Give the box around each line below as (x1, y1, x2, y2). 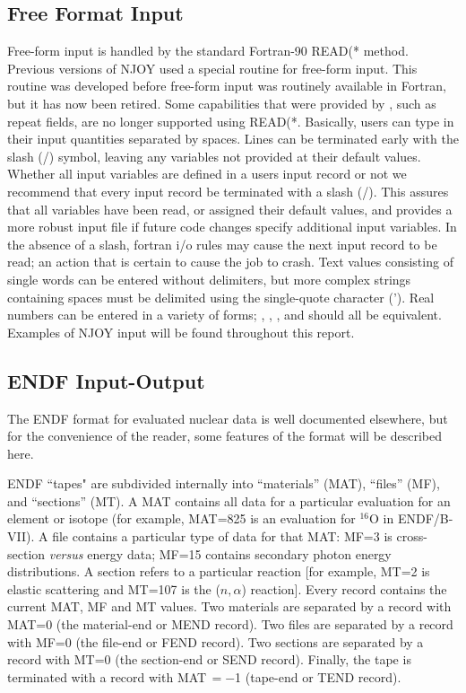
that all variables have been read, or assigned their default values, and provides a (7, 199, 453, 218)
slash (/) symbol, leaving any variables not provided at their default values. (7, 146, 421, 165)
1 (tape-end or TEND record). (235, 667, 401, 686)
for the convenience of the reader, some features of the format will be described (7, 426, 442, 445)
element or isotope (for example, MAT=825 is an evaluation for (7, 509, 356, 528)
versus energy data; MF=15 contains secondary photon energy (48, 544, 392, 563)
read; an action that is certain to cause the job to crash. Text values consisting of (7, 252, 453, 271)
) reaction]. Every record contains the (241, 579, 447, 598)
